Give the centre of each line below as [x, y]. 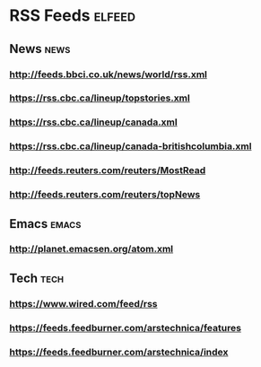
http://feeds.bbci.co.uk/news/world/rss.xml [109, 74]
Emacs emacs [45, 224]
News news [40, 49]
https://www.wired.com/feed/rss [83, 303]
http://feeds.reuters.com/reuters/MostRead [108, 170]
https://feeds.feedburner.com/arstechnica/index [119, 352]
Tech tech [37, 278]
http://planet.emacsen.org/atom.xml [91, 249]
